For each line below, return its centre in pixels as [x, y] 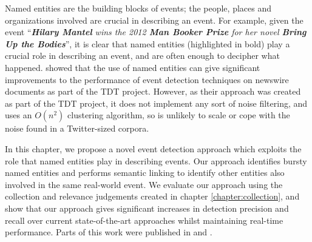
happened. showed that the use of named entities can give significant [133, 67]
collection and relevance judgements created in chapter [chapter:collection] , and [152, 196]
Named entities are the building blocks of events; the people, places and [138, 8]
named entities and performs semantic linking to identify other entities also [145, 173]
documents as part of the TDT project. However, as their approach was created [153, 91]
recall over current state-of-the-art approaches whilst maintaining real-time [144, 220]
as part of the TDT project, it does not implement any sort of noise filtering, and [156, 103]
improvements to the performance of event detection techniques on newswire [147, 79]
